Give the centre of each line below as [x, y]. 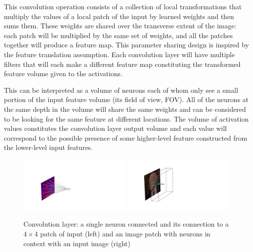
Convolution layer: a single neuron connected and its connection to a [126, 224]
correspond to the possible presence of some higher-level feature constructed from [126, 137]
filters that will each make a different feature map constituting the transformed [122, 64]
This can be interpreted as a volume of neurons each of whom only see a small [121, 90]
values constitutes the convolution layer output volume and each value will [116, 128]
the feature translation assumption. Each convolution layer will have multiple [119, 54]
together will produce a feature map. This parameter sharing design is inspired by [126, 45]
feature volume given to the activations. [63, 73]
